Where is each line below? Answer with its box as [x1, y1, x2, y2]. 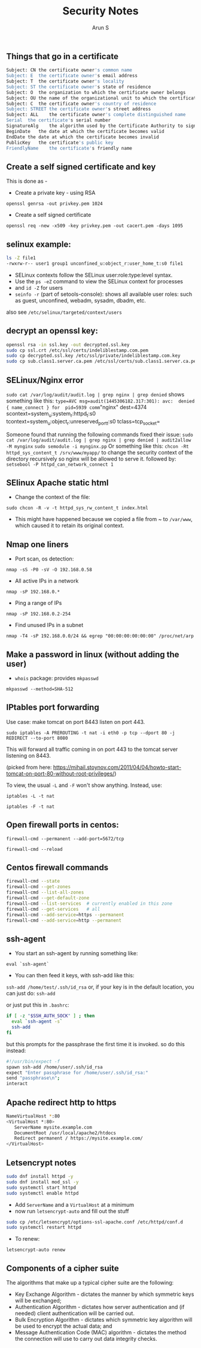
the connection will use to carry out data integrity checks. [14, 1335, 157, 1343]
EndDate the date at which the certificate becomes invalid [6, 134, 160, 140]
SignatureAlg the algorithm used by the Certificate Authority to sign [6, 123, 197, 129]
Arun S [92, 24, 109, 31]
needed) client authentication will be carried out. [14, 1310, 135, 1317]
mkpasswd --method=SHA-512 [6, 686, 74, 692]
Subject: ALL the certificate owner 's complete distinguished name [6, 112, 186, 118]
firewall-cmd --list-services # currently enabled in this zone [6, 900, 172, 907]
